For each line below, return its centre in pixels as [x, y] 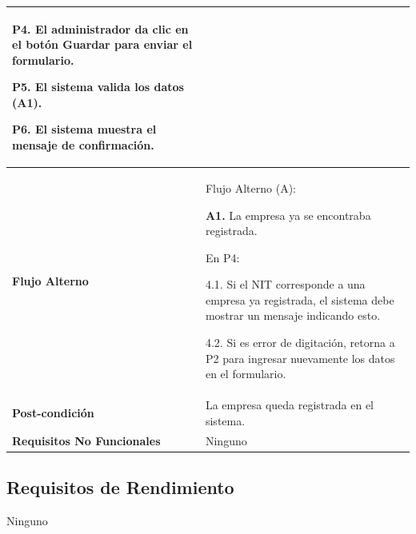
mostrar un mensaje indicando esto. [293, 315]
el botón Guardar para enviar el [102, 44]
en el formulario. [246, 374]
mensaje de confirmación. [83, 145]
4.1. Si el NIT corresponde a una [285, 284]
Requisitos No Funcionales [86, 440]
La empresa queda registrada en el [290, 405]
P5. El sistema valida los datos [98, 87]
